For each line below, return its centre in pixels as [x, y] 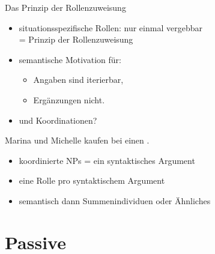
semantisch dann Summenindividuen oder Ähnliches [115, 200]
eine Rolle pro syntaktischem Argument [92, 180]
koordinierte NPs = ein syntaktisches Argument [107, 160]
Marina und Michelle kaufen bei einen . [77, 140]
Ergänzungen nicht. [69, 99]
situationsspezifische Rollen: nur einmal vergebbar [111, 27]
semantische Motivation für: [70, 59]
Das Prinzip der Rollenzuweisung [65, 7]
